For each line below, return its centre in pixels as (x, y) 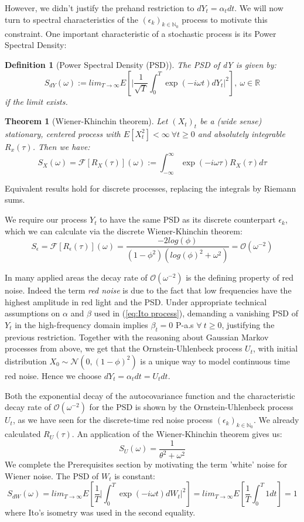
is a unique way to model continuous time (215, 361)
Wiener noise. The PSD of (52, 475)
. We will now (259, 8)
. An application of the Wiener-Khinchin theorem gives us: (177, 434)
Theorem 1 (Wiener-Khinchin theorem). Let (86, 121)
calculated (23, 434)
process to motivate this (225, 19)
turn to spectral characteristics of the (71, 19)
